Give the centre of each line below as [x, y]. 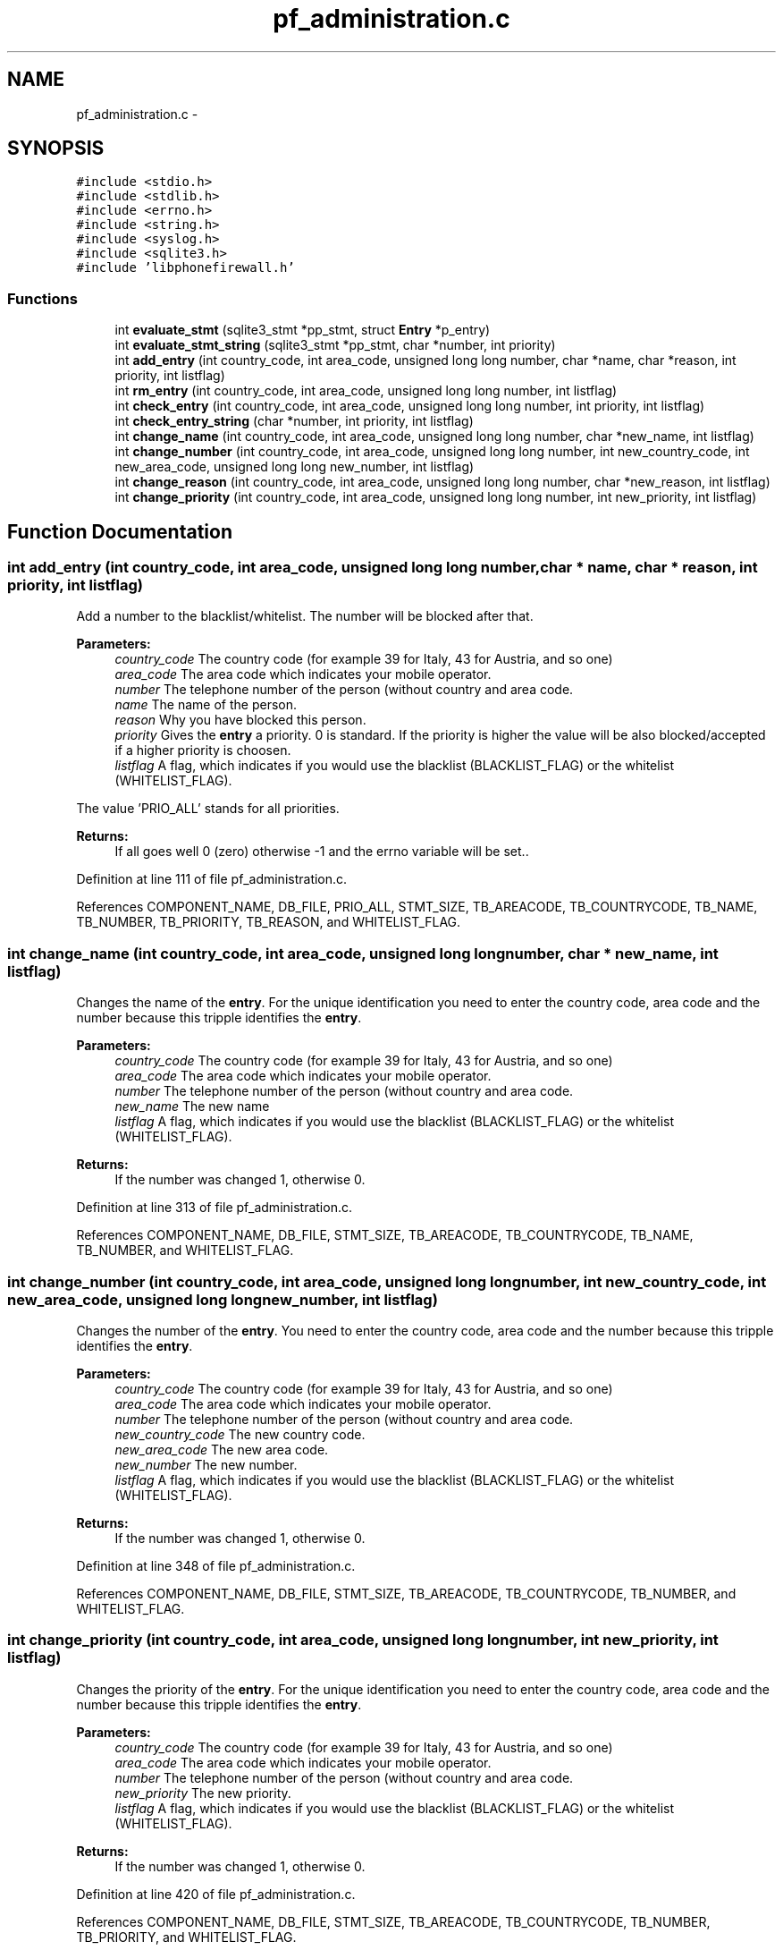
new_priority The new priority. [203, 1793]
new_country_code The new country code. [240, 1434]
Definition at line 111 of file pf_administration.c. [212, 879]
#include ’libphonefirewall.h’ [185, 268]
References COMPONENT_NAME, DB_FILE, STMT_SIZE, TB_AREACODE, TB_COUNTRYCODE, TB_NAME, [385, 1235]
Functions [42, 298]
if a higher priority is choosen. [203, 750]
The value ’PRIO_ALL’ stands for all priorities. [208, 809]
